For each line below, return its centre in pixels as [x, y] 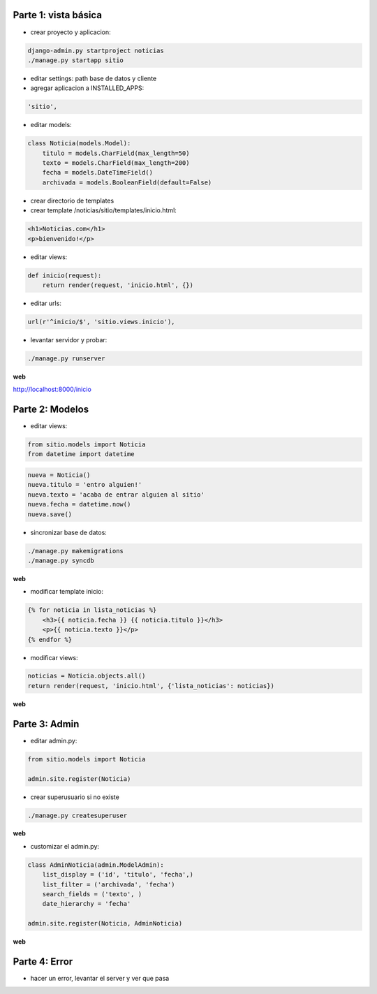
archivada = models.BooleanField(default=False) [127, 182]
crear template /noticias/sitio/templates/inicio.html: [104, 210]
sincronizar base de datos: [69, 532]
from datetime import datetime [81, 454]
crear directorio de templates [72, 200]
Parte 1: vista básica [58, 15]
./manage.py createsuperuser [77, 815]
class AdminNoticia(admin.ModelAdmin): [96, 865]
